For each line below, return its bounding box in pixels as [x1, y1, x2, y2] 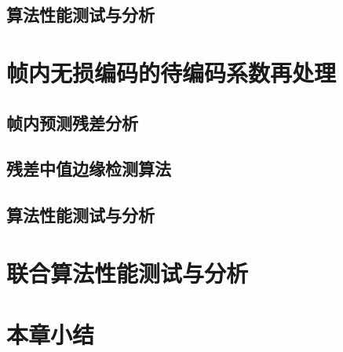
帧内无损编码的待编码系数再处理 [6, 56, 337, 88]
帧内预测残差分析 [6, 110, 138, 134]
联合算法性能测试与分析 [6, 256, 249, 288]
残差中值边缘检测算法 [6, 156, 171, 181]
